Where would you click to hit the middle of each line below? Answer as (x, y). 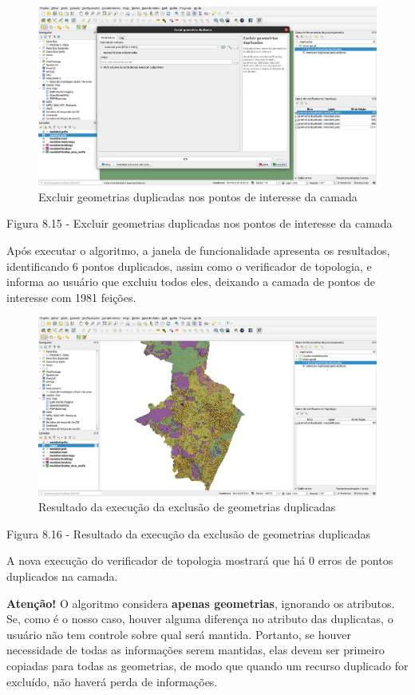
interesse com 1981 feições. (71, 297)
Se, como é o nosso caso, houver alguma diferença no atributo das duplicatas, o (200, 619)
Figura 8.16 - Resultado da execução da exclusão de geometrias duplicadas (189, 533)
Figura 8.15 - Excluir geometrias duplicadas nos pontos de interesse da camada (200, 223)
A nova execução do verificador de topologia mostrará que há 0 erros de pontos (200, 560)
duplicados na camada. (62, 576)
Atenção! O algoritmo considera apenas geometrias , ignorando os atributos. (201, 603)
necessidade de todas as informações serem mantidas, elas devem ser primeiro (196, 650)
